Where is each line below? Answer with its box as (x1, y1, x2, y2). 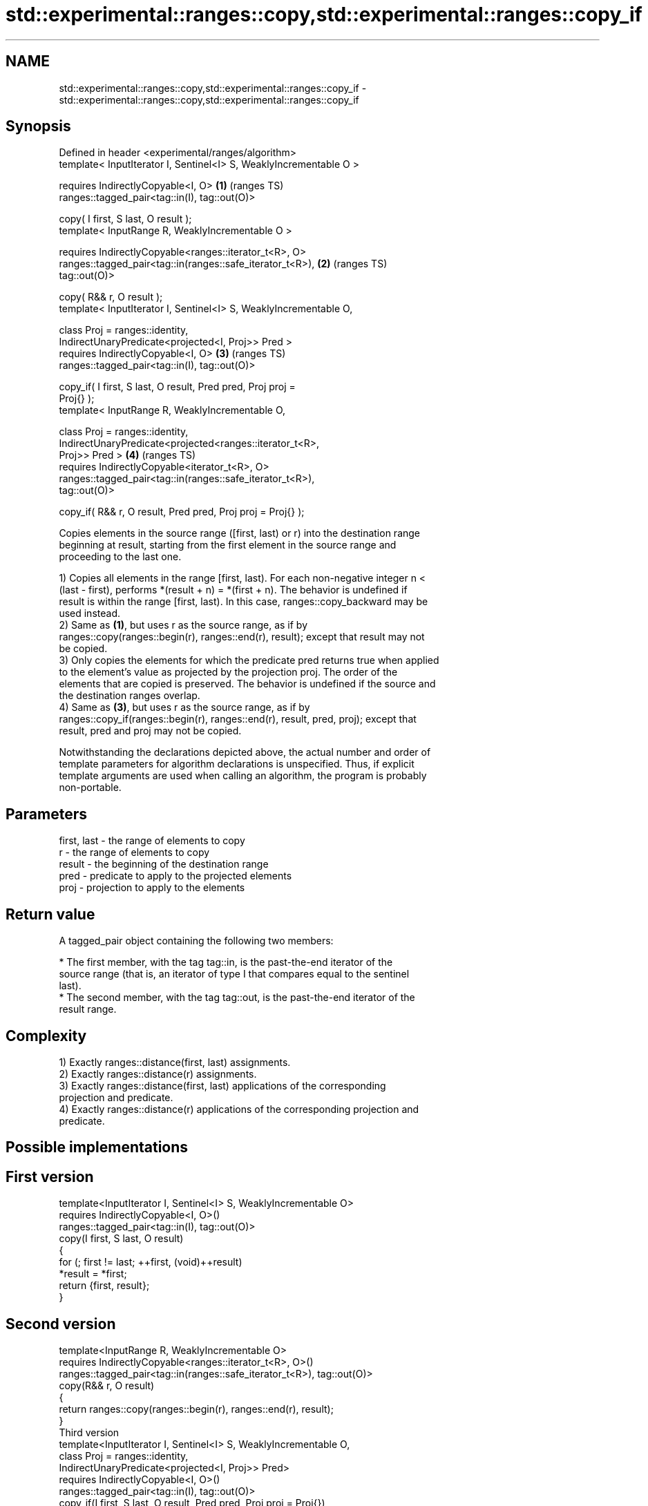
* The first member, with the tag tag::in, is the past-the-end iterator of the (59, 956, 393, 969)
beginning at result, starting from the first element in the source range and (59, 539, 397, 551)
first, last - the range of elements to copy (59, 835, 245, 847)
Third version (59, 1427, 120, 1439)
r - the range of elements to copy (59, 846, 210, 859)
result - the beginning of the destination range (59, 858, 269, 870)
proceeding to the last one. (59, 551, 182, 563)
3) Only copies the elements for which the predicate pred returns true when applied (59, 654, 439, 667)
